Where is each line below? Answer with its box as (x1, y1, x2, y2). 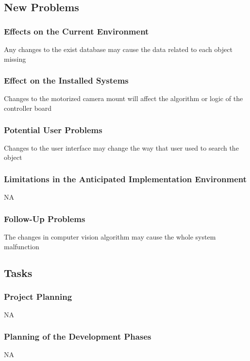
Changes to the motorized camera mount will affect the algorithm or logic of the (4, 93, 243, 103)
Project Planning (4, 290, 72, 302)
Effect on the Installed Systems (4, 74, 129, 86)
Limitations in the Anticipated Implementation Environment (4, 172, 247, 185)
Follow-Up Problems (4, 212, 85, 224)
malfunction (4, 241, 39, 251)
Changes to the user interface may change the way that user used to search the (4, 142, 239, 153)
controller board (4, 103, 52, 113)
